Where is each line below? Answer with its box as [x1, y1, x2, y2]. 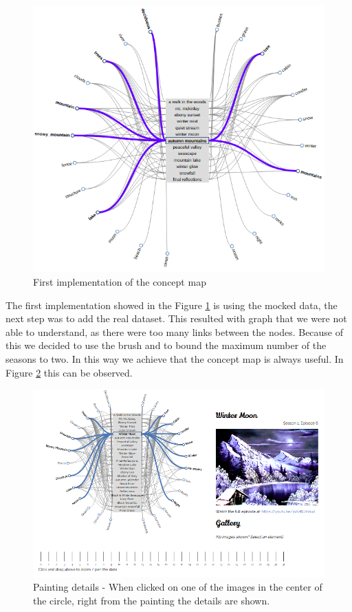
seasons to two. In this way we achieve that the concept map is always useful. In [5, 352, 344, 366]
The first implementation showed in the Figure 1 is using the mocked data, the [5, 297, 338, 312]
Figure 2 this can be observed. [5, 365, 133, 379]
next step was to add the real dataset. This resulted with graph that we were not [5, 311, 347, 326]
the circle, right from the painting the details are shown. [33, 593, 270, 607]
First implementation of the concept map [33, 275, 206, 289]
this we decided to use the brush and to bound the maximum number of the [5, 338, 327, 352]
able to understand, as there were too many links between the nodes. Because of [5, 324, 344, 339]
